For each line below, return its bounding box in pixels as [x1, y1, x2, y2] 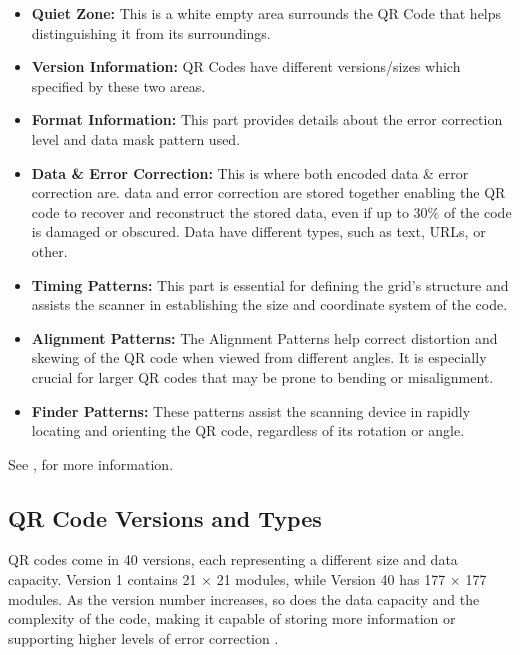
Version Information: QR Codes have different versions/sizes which [31, 56, 461, 77]
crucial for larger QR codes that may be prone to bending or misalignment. [31, 366, 494, 387]
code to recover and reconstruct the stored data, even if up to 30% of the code [31, 201, 512, 222]
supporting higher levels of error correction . [8, 627, 279, 648]
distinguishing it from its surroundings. [31, 22, 271, 43]
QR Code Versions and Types [8, 502, 322, 533]
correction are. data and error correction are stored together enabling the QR [31, 182, 506, 203]
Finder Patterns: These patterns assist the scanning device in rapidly [31, 400, 471, 421]
